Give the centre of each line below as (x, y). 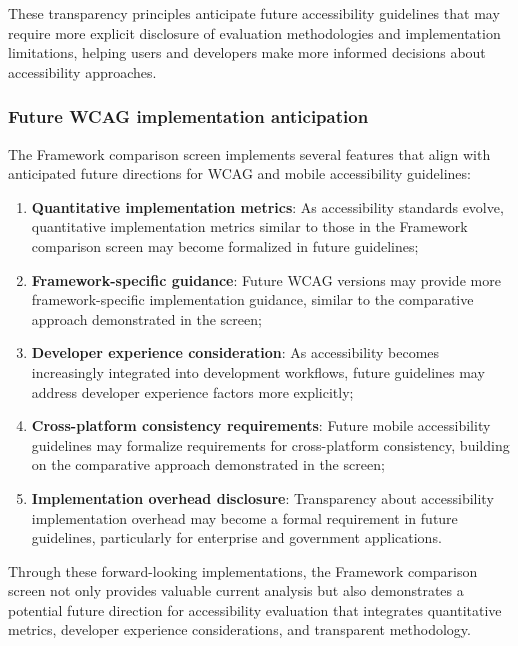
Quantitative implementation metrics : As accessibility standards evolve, (267, 206)
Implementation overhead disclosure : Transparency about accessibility (262, 497)
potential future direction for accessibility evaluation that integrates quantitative (255, 609)
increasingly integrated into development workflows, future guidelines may (258, 371)
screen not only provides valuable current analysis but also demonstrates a (236, 590)
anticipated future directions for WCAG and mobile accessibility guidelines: (239, 173)
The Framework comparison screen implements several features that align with (249, 153)
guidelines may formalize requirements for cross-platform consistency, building (270, 444)
